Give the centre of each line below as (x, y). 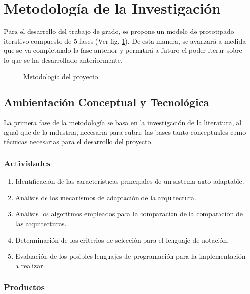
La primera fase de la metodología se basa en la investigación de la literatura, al (123, 122)
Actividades (27, 163)
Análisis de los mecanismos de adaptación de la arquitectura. (106, 197)
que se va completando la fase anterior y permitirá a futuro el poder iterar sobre (123, 50)
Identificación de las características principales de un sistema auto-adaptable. (130, 181)
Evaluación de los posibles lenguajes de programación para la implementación (130, 256)
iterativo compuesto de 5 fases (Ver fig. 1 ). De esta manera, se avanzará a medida (125, 41)
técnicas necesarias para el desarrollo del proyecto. (78, 141)
